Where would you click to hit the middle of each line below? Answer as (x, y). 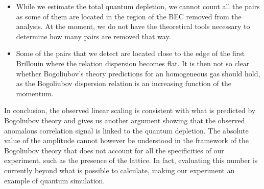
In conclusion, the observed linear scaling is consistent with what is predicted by (130, 110)
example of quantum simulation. (55, 180)
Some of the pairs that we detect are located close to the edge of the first (130, 53)
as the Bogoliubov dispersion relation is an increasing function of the (124, 83)
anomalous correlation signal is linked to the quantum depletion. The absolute (126, 130)
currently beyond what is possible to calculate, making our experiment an (119, 170)
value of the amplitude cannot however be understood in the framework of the (126, 140)
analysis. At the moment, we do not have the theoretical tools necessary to (133, 26)
